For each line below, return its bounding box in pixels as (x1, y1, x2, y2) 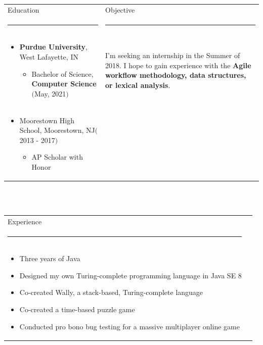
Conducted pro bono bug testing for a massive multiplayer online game (19, 321, 240, 331)
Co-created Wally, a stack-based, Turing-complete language (19, 287, 203, 298)
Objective (105, 5, 135, 15)
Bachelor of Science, (31, 68, 94, 79)
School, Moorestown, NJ (19, 125, 95, 135)
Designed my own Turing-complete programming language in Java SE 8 (19, 270, 242, 280)
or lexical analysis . (105, 80, 170, 90)
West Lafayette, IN (19, 52, 78, 62)
